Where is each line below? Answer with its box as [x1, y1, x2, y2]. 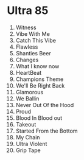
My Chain [15, 133, 40, 141]
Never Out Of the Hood [15, 101, 74, 108]
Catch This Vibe [15, 37, 57, 44]
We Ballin [15, 95, 40, 102]
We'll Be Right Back [15, 82, 65, 89]
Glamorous [15, 88, 44, 96]
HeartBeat [15, 69, 42, 76]
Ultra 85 [7, 4, 49, 18]
